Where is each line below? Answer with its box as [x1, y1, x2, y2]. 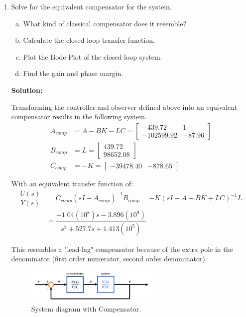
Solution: [11, 84, 43, 95]
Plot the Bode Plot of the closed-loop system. [23, 51, 162, 62]
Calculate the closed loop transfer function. [23, 35, 155, 45]
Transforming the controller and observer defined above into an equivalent [11, 101, 238, 112]
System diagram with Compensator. [31, 303, 141, 314]
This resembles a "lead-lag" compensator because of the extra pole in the [11, 243, 233, 254]
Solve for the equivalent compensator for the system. [11, 1, 172, 11]
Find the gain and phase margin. [23, 68, 123, 79]
